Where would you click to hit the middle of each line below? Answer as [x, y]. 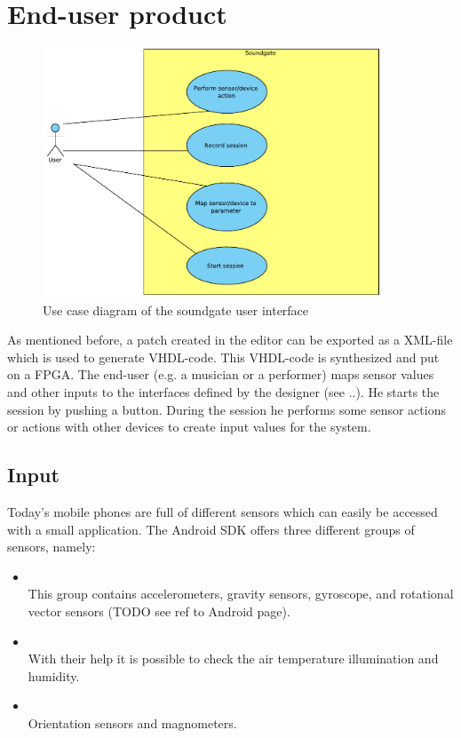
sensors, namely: [52, 547]
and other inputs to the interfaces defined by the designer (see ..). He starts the [223, 392]
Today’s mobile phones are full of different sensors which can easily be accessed [223, 512]
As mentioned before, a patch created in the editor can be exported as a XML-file [230, 340]
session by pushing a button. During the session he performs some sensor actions [227, 409]
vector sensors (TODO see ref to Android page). [159, 611]
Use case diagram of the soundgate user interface [176, 309]
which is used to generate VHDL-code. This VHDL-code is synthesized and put [223, 357]
